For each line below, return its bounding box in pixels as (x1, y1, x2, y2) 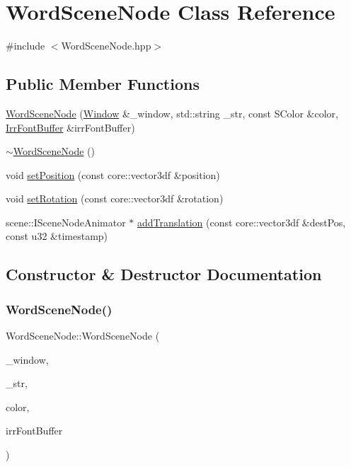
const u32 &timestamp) (6, 229, 108, 243)
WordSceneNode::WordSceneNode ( (6, 328, 160, 343)
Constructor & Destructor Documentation (6, 263, 322, 285)
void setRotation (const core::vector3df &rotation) (6, 191, 224, 206)
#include (6, 38, 45, 53)
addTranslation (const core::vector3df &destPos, (137, 214, 346, 229)
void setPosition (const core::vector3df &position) (6, 167, 220, 182)
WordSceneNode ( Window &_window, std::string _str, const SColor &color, (6, 105, 338, 120)
